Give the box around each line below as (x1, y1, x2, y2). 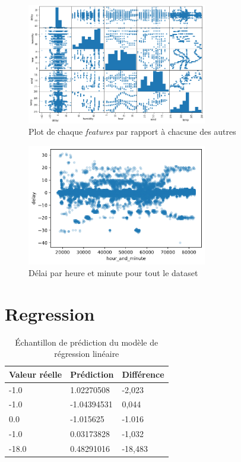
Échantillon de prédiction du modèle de (15, 336, 158, 348)
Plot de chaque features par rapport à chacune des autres (28, 125, 236, 138)
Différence (122, 368, 164, 380)
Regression (5, 301, 95, 325)
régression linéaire (54, 347, 119, 360)
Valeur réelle (9, 368, 62, 380)
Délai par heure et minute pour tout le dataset (28, 266, 198, 279)
